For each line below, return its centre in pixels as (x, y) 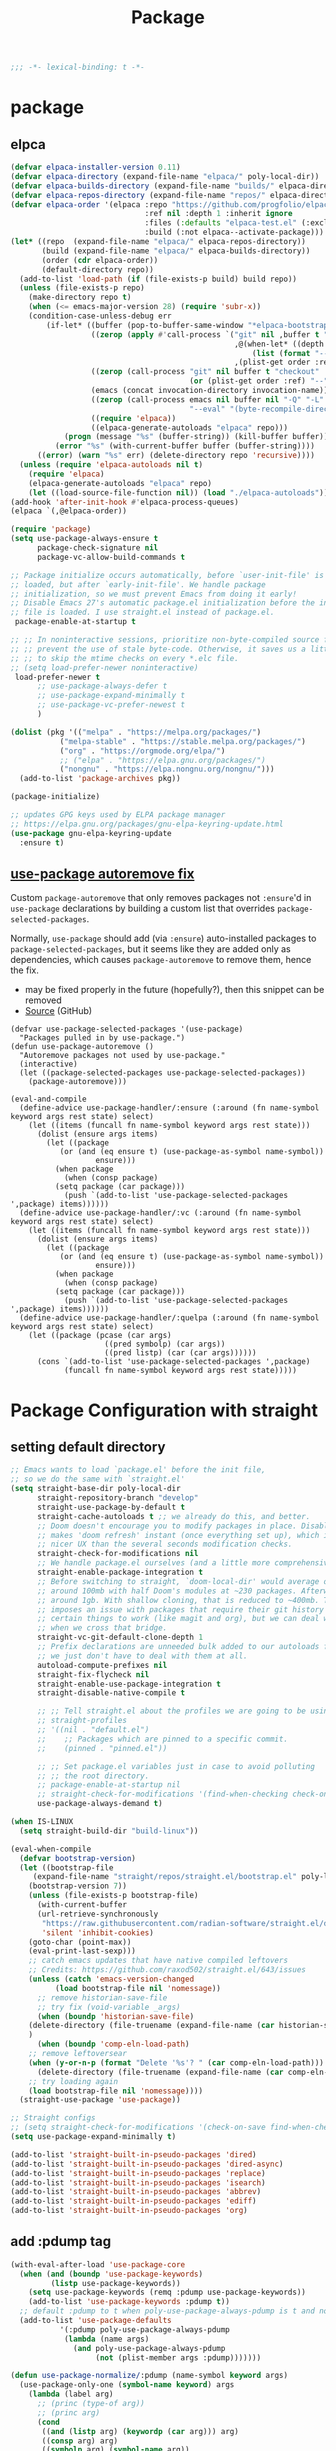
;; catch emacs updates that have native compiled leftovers (158, 1961)
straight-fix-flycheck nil (93, 1674)
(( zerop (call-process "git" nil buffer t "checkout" (205, 372)
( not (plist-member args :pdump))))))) (178, 2357)
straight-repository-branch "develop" (117, 1498)
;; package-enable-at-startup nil (109, 1785)
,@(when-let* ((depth (279, 344)
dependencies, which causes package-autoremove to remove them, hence (161, 960)
